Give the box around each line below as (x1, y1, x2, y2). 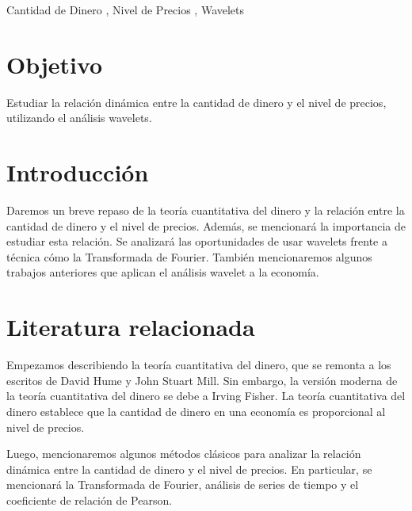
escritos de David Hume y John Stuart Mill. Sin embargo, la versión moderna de (6, 372, 398, 388)
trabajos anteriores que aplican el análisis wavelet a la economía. (6, 264, 319, 280)
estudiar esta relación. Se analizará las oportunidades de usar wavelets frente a (6, 233, 387, 250)
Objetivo (6, 48, 103, 80)
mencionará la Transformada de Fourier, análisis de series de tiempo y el (6, 476, 359, 493)
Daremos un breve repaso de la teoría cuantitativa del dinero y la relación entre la (6, 202, 405, 219)
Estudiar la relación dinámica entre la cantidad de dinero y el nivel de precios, (6, 93, 387, 110)
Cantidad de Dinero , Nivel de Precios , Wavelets (6, 2, 245, 17)
